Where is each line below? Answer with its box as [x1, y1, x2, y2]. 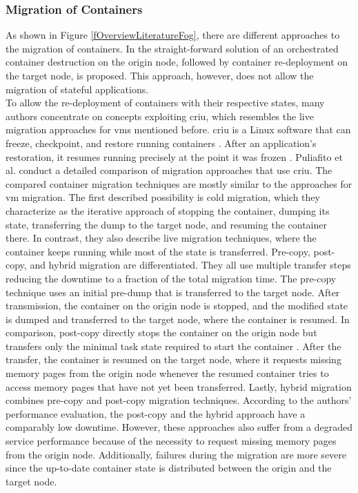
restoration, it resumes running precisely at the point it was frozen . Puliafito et [6, 149, 343, 164]
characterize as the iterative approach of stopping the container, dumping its [6, 203, 330, 217]
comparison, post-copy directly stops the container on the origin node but [6, 325, 317, 340]
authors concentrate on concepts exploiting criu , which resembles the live [6, 108, 314, 123]
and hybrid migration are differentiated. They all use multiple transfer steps [30, 258, 351, 272]
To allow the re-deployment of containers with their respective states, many [6, 95, 325, 110]
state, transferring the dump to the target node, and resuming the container [6, 217, 327, 231]
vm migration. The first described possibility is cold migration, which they [6, 190, 320, 204]
